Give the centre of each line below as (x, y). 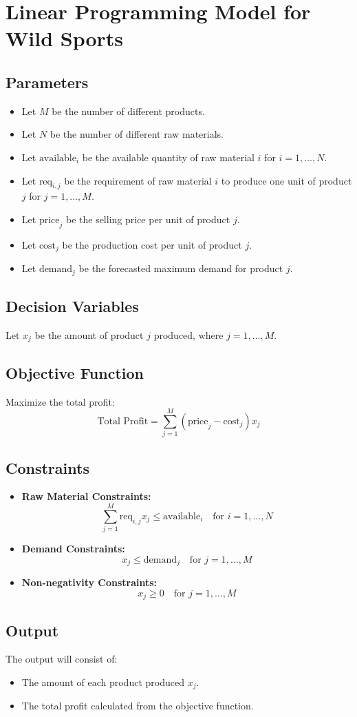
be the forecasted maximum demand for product (181, 268)
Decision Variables (72, 306)
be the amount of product (89, 334)
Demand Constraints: (73, 549)
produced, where (188, 334)
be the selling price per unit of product (148, 219)
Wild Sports (65, 38)
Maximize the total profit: (60, 401)
